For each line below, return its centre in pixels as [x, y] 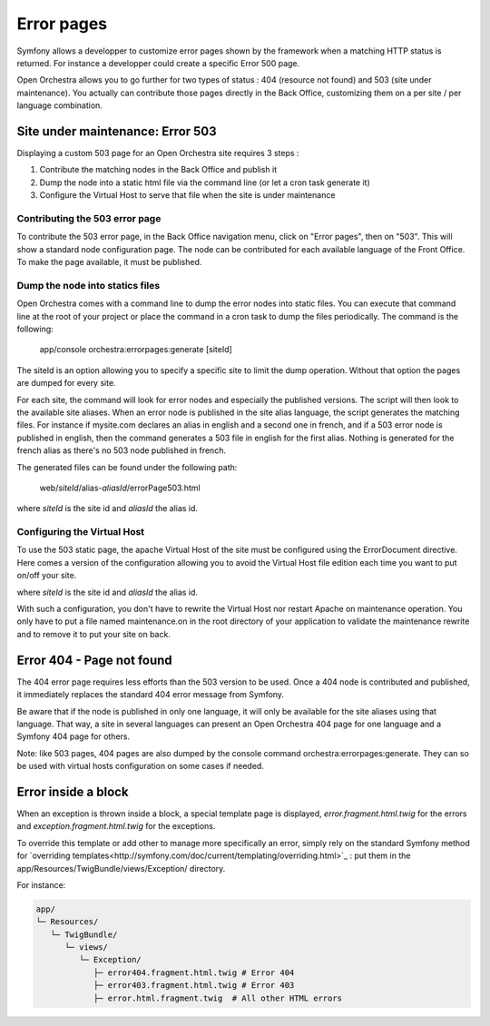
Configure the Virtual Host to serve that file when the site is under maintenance [187, 195]
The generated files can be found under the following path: [127, 467]
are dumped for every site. [67, 383]
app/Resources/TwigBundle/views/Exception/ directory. [121, 868]
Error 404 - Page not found [94, 660]
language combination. [60, 105]
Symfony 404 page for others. [73, 736]
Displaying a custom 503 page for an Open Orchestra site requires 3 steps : [158, 153]
